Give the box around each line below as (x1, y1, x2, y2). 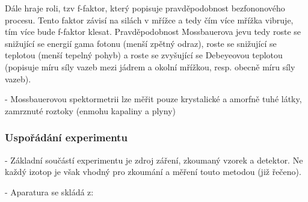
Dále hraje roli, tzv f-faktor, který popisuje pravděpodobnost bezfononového (5, 2, 285, 14)
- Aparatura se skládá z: (5, 185, 94, 198)
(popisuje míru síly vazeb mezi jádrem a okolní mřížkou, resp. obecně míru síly (5, 60, 295, 73)
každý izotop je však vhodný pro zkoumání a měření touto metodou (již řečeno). (5, 165, 301, 178)
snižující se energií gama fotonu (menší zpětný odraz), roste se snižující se (5, 37, 277, 49)
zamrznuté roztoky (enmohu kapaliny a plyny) (5, 104, 176, 117)
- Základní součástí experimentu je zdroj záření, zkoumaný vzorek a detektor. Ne (5, 153, 303, 166)
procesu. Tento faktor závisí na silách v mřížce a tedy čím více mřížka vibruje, (5, 13, 294, 26)
